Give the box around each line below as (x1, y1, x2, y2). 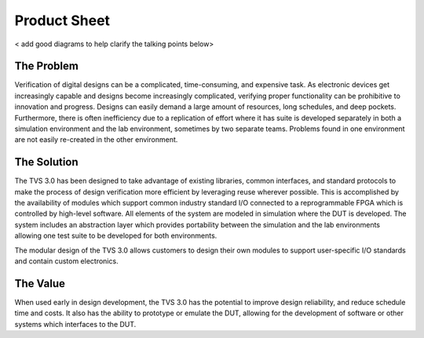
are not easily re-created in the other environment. (14, 135, 178, 144)
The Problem (14, 60, 79, 73)
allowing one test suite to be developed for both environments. (14, 231, 217, 241)
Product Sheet (14, 12, 110, 29)
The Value (14, 277, 66, 290)
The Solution (14, 155, 79, 169)
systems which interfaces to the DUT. (14, 319, 137, 329)
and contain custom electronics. (14, 256, 119, 266)
